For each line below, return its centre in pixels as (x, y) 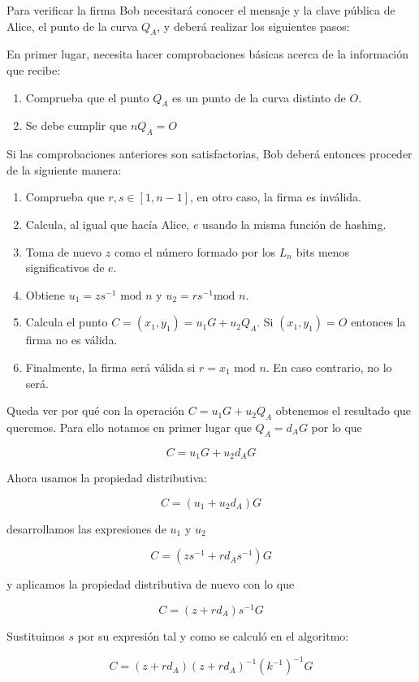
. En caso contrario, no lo (329, 367)
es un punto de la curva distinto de (259, 97)
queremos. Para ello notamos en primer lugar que (129, 427)
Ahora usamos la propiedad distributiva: (107, 478)
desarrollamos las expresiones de (86, 528)
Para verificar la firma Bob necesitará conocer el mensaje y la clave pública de (201, 10)
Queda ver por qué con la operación (96, 410)
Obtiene (45, 294)
